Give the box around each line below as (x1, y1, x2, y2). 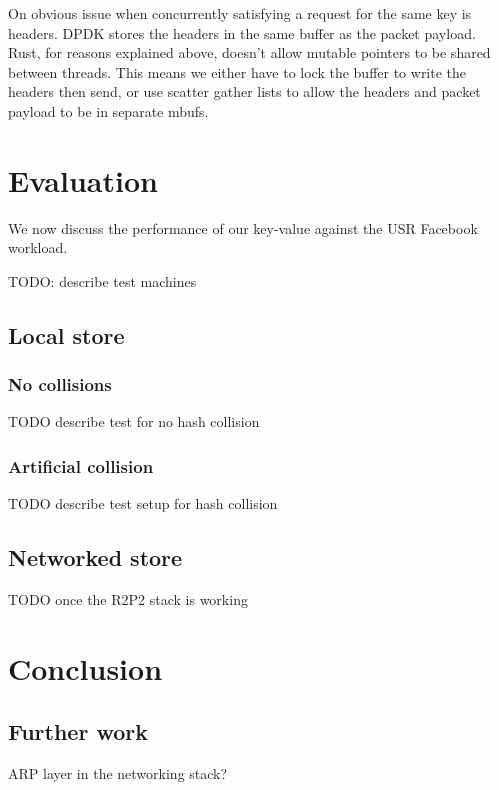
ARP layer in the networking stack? (8, 763, 228, 784)
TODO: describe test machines (8, 270, 197, 291)
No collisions (8, 372, 112, 397)
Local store (8, 319, 125, 350)
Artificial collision (8, 453, 154, 478)
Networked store (8, 542, 183, 573)
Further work (8, 716, 148, 747)
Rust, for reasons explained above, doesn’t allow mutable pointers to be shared (8, 42, 491, 63)
